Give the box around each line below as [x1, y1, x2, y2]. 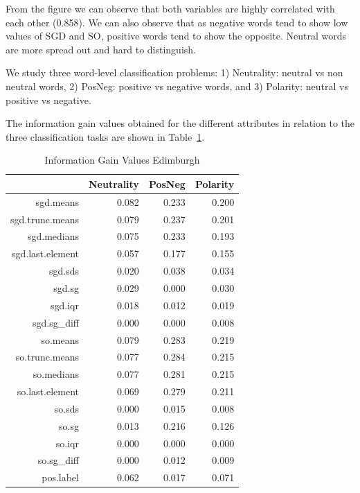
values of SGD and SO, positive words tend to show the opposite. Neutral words [6, 28, 347, 43]
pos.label [42, 470, 79, 485]
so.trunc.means [15, 349, 79, 364]
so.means [41, 332, 79, 347]
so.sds [54, 401, 79, 415]
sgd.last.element [12, 246, 79, 261]
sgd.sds [48, 263, 79, 278]
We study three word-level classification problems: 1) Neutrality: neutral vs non [6, 65, 343, 80]
